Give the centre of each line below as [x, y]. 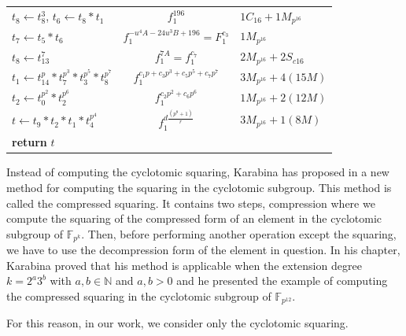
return [30, 142]
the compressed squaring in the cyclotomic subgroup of [139, 296]
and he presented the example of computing [282, 281]
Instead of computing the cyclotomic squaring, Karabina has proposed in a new [198, 172]
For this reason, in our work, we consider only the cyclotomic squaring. [177, 323]
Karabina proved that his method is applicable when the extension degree [184, 265]
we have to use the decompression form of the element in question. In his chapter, [203, 250]
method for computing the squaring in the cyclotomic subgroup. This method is [199, 187]
